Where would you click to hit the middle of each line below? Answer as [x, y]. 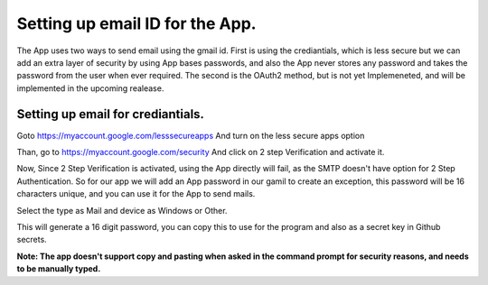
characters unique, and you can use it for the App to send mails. [136, 194]
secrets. [32, 240]
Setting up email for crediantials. [111, 114]
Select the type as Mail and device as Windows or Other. [122, 210]
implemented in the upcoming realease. [90, 88]
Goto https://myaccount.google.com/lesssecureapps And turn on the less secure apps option [191, 135]
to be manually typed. [59, 269]
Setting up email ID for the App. [136, 23]
